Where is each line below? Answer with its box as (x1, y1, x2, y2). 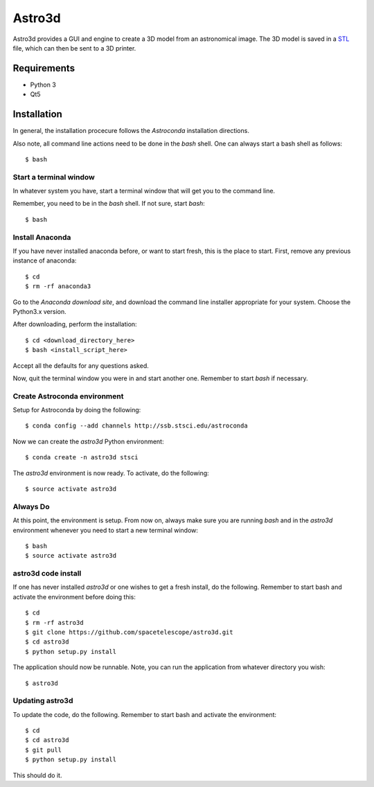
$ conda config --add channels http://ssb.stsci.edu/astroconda (25, 422, 249, 430)
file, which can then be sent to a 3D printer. (12, 44, 136, 52)
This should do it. (12, 771, 62, 779)
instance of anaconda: (12, 256, 77, 265)
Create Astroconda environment (12, 391, 124, 401)
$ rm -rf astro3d (25, 619, 84, 626)
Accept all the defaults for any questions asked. (12, 361, 149, 370)
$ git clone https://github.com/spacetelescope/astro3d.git (25, 628, 233, 636)
